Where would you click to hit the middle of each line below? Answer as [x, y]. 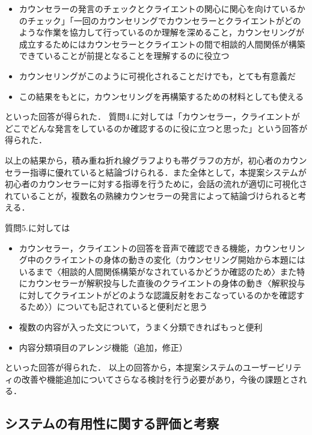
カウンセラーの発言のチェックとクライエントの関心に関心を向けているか [162, 8]
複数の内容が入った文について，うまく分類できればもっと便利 [141, 327]
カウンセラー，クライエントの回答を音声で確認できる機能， [137, 248]
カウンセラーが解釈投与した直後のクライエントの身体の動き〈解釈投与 [166, 283]
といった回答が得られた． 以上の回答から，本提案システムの [124, 367]
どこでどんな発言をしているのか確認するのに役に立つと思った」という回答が [156, 128]
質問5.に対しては [38, 227]
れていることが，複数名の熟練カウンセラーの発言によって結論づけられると [151, 195]
